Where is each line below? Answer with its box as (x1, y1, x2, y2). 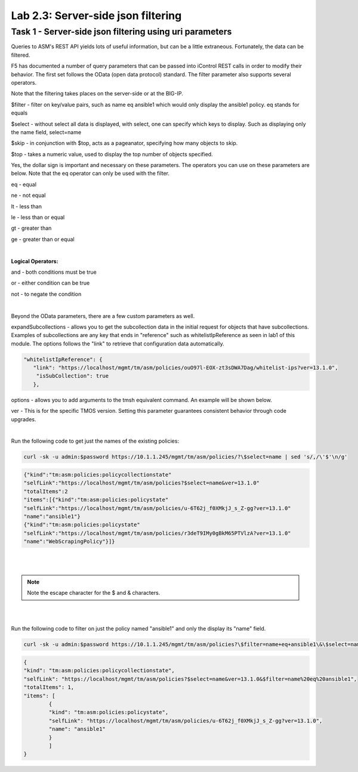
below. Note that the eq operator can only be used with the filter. (11, 170, 170, 177)
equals (11, 109, 28, 116)
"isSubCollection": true (36, 373, 109, 379)
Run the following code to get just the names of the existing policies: (11, 437, 179, 444)
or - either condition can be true (11, 279, 90, 286)
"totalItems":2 (23, 488, 68, 495)
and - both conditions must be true (11, 268, 97, 276)
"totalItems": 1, (23, 684, 75, 691)
